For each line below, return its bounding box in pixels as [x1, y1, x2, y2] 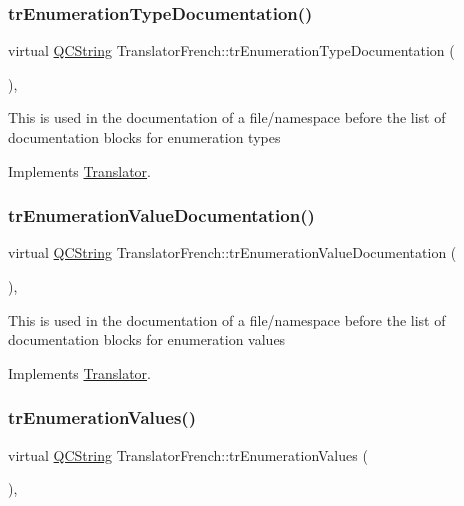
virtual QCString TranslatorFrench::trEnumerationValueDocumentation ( [8, 242, 457, 263]
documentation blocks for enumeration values [8, 329, 286, 350]
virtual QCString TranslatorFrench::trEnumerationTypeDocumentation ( [8, 40, 455, 61]
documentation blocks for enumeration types [8, 127, 281, 147]
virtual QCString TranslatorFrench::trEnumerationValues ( [8, 444, 368, 465]
